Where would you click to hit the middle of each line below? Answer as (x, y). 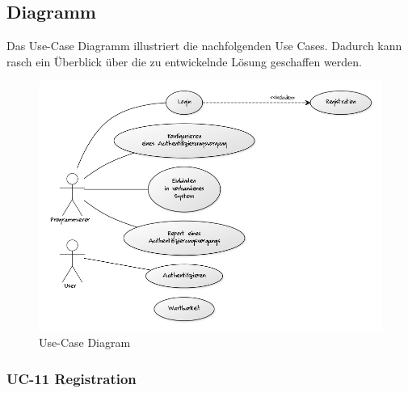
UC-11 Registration (72, 378)
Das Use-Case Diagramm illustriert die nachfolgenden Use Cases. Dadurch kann (204, 46)
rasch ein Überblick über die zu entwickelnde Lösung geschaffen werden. (184, 61)
